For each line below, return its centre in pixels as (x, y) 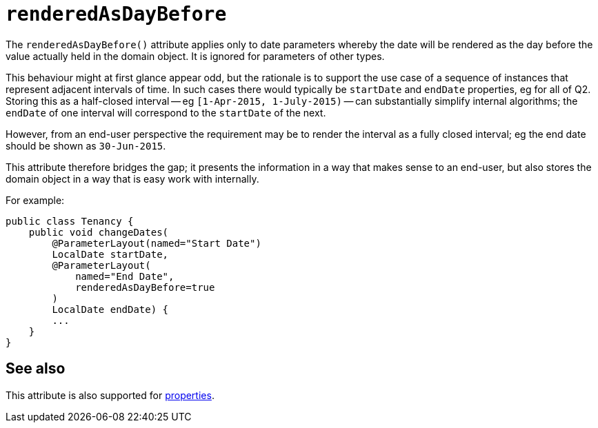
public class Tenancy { (70, 221)
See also (36, 369)
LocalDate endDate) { (110, 309)
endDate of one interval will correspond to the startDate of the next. (166, 112)
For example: (35, 200)
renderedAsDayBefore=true (145, 287)
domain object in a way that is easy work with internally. (132, 179)
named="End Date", (125, 276)
